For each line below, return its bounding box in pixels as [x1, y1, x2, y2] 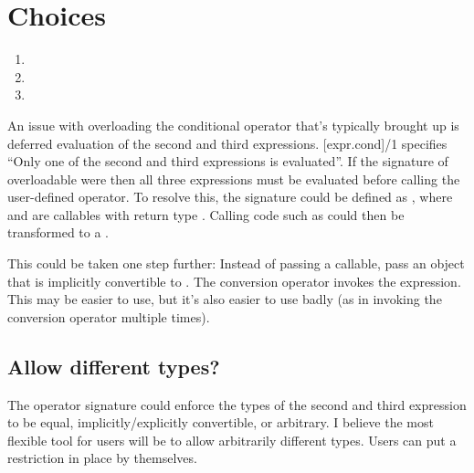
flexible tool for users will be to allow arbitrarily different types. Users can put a [7, 430, 457, 449]
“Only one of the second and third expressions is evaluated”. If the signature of [7, 152, 448, 171]
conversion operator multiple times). [7, 307, 210, 326]
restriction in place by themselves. [7, 448, 197, 468]
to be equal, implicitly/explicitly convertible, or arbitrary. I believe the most [7, 413, 434, 432]
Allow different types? [7, 352, 220, 380]
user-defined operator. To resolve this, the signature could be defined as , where [7, 187, 453, 206]
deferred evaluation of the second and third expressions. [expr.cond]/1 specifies [7, 133, 448, 152]
